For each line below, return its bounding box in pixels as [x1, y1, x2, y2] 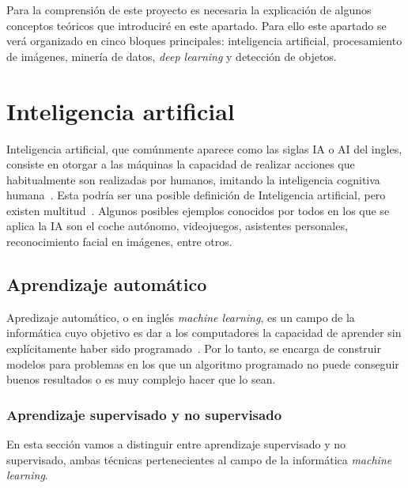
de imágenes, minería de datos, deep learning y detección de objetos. [6, 47, 337, 64]
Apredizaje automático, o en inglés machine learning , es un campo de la [6, 308, 355, 325]
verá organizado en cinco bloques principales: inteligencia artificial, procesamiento [6, 32, 402, 49]
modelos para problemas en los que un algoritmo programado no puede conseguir [6, 355, 399, 372]
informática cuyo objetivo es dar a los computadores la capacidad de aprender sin [6, 324, 402, 341]
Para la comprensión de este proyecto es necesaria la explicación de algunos [6, 2, 372, 17]
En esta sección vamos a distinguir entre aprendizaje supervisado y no [6, 436, 346, 452]
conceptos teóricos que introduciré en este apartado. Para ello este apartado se [6, 17, 387, 33]
